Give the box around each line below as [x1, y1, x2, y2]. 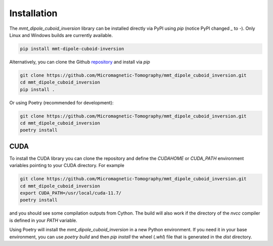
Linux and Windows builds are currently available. [9, 32, 113, 38]
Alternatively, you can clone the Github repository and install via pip [9, 59, 150, 65]
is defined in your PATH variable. [9, 217, 78, 223]
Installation [9, 8, 58, 19]
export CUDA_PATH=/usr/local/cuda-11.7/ [20, 190, 121, 196]
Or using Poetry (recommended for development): [9, 99, 114, 106]
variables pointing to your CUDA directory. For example [9, 162, 125, 169]
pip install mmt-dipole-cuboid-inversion [20, 46, 124, 52]
